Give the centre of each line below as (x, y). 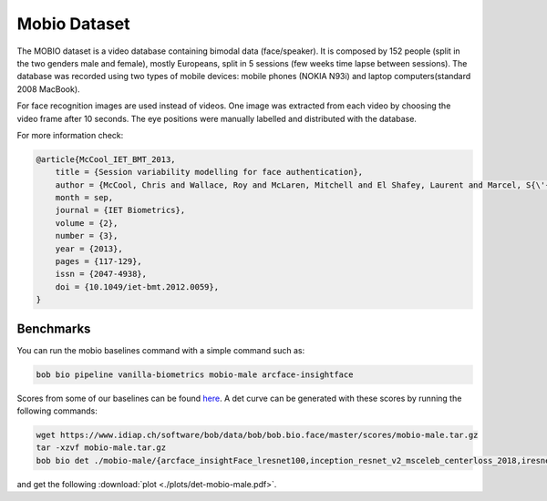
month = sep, (84, 198)
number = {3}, (87, 236)
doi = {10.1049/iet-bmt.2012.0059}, (137, 286)
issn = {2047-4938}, (101, 274)
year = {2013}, (89, 249)
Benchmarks (54, 328)
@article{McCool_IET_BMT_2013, (106, 159)
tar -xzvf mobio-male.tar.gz (101, 448)
